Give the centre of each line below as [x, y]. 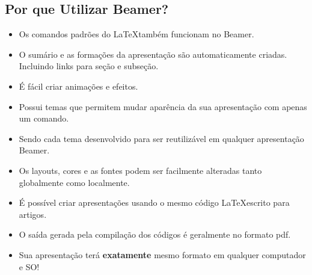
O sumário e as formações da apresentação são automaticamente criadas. [153, 54]
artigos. [33, 214]
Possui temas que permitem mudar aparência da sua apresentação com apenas [163, 106]
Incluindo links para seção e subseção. [89, 66]
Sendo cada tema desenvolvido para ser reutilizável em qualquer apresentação [161, 138]
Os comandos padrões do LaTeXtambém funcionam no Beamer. [136, 34]
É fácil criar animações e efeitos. [78, 86]
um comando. [44, 118]
